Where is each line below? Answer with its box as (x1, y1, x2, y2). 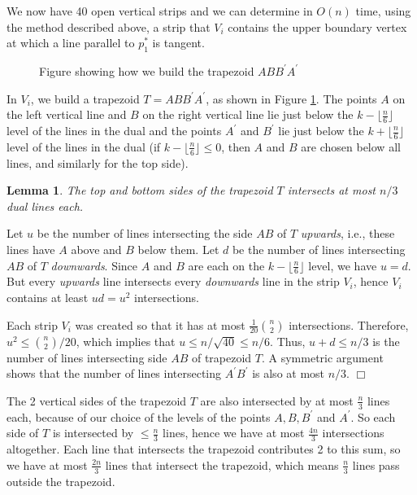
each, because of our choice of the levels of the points (7, 408, 271, 425)
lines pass (352, 456, 400, 473)
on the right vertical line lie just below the (142, 106, 354, 123)
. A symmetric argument (261, 348, 384, 366)
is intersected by (52, 424, 134, 441)
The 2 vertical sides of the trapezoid (7, 392, 187, 409)
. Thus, (270, 332, 306, 349)
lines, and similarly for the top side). (7, 154, 189, 171)
